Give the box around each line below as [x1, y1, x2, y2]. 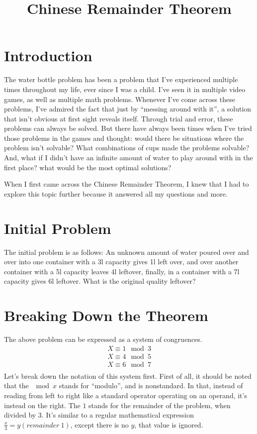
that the [4, 380, 29, 391]
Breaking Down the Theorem [4, 305, 208, 325]
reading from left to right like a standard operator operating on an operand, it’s [4, 390, 247, 400]
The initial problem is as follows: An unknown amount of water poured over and [4, 246, 249, 257]
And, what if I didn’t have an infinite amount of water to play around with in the [4, 152, 253, 163]
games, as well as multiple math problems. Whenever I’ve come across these [4, 94, 235, 104]
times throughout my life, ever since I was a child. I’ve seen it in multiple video [4, 84, 246, 94]
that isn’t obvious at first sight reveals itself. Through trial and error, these [4, 113, 233, 123]
